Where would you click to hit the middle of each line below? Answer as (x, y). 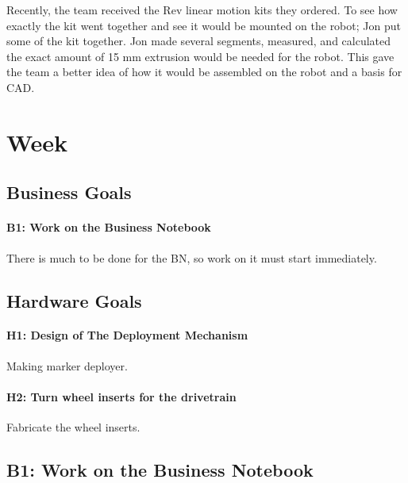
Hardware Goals (74, 300)
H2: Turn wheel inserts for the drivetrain (121, 396)
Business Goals (69, 192)
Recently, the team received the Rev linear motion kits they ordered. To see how (202, 10)
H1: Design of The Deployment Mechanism (127, 335)
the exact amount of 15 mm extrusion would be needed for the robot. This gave (200, 56)
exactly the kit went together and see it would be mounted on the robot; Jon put (204, 25)
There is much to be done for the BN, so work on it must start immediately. (192, 257)
